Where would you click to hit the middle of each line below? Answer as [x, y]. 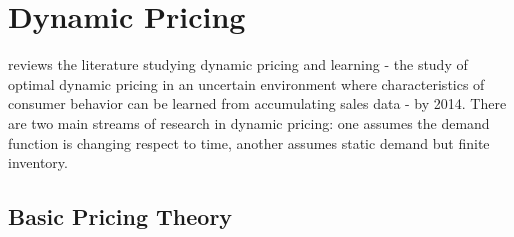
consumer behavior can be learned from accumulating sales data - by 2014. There [257, 103]
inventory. [38, 162]
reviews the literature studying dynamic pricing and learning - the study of [238, 64]
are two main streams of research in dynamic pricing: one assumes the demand [249, 122]
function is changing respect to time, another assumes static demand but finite [249, 142]
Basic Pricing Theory [120, 216]
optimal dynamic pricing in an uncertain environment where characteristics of [246, 83]
